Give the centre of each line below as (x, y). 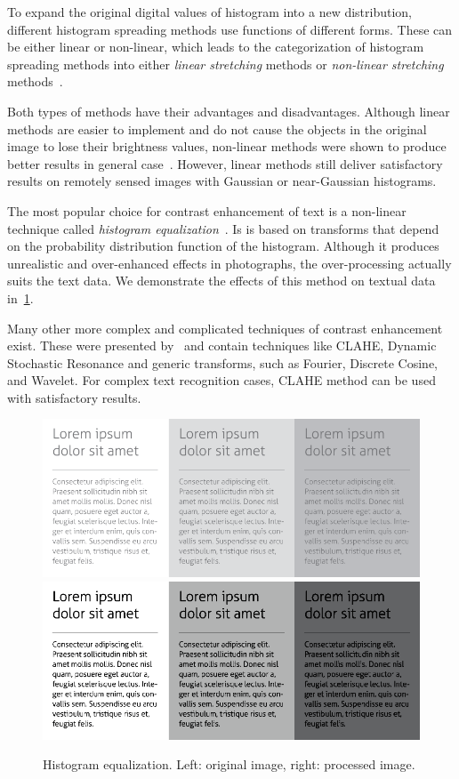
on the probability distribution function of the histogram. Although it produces (223, 246)
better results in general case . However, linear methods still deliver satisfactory (225, 163)
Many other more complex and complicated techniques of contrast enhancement (225, 328)
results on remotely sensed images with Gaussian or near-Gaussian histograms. (222, 181)
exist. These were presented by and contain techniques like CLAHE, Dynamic (222, 345)
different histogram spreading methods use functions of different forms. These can (230, 29)
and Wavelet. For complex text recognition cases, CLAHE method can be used (221, 380)
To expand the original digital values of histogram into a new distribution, (210, 12)
